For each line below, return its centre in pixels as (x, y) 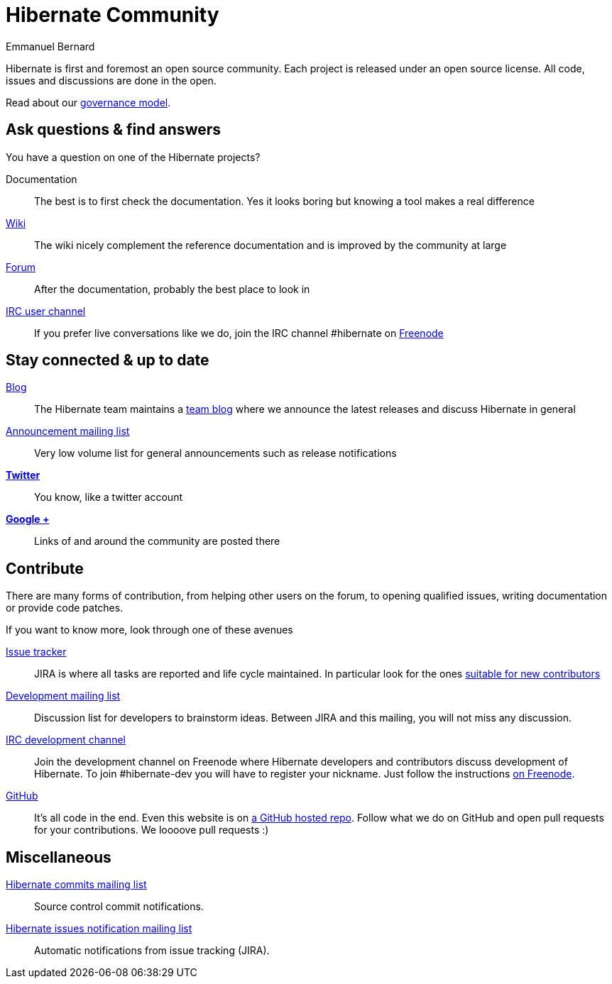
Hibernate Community (113, 15)
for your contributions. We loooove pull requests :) (152, 830)
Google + (28, 519)
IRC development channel (66, 740)
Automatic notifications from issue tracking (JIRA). (152, 951)
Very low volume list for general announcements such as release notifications (215, 453)
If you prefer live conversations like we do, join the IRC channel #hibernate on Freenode (239, 333)
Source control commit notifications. (119, 907)
